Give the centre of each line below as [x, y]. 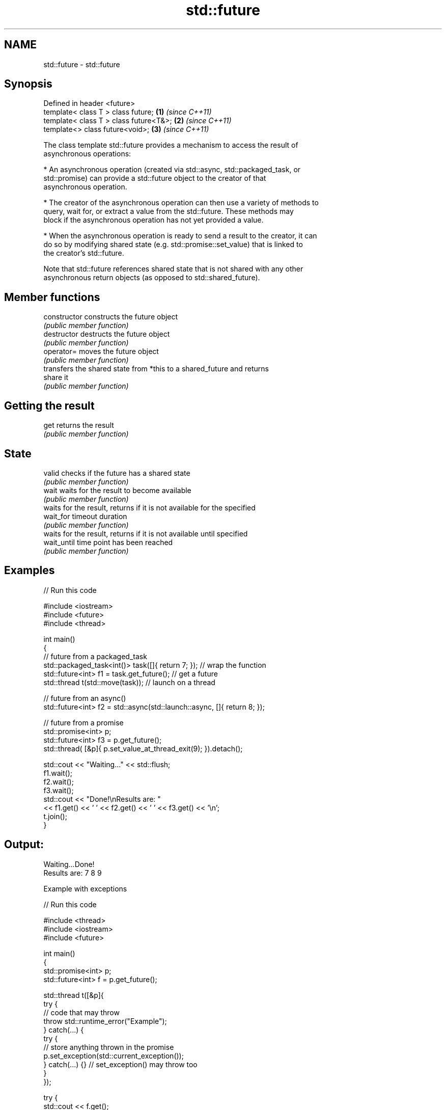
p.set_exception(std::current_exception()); [114, 1055]
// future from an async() [85, 698]
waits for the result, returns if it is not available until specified [146, 533]
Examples [30, 571]
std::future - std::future [82, 64]
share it [56, 377]
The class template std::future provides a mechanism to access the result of [171, 145]
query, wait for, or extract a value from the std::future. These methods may [169, 211]
